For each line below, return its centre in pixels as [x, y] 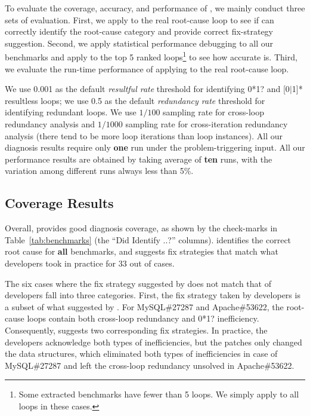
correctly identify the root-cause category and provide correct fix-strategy [139, 31]
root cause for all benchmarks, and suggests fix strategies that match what [142, 251]
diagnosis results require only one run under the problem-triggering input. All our [155, 147]
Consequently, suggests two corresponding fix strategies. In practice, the [136, 330]
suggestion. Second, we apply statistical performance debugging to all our [139, 43]
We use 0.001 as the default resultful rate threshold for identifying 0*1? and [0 [147, 89]
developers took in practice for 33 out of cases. [90, 263]
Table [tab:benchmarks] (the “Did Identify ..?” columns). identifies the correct [148, 239]
